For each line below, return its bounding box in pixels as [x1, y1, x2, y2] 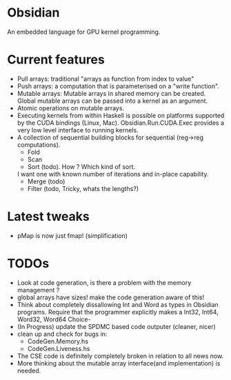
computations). [17, 140, 61, 149]
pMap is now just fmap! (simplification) [17, 231, 128, 239]
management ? [17, 286, 60, 294]
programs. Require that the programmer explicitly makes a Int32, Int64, [17, 308, 219, 316]
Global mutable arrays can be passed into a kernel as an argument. [17, 97, 208, 105]
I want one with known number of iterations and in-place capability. [17, 170, 209, 178]
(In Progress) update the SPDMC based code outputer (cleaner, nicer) [17, 322, 216, 330]
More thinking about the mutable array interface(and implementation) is [17, 359, 221, 367]
